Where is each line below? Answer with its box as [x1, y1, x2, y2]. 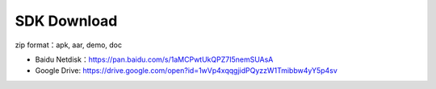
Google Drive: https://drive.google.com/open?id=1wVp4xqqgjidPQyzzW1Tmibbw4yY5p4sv [35, 66, 338, 75]
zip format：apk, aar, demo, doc [15, 40, 123, 50]
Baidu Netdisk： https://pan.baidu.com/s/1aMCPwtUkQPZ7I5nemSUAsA [35, 55, 274, 64]
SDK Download [15, 12, 118, 30]
